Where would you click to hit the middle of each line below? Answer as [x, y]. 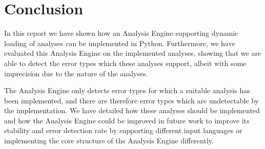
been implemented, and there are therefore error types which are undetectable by [131, 100]
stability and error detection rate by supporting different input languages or [123, 130]
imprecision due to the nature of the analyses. [76, 73]
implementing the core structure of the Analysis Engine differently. [109, 141]
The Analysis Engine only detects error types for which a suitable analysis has [127, 90]
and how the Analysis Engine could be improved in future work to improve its [127, 120]
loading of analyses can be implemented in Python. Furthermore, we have [120, 43]
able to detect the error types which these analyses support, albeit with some [125, 63]
